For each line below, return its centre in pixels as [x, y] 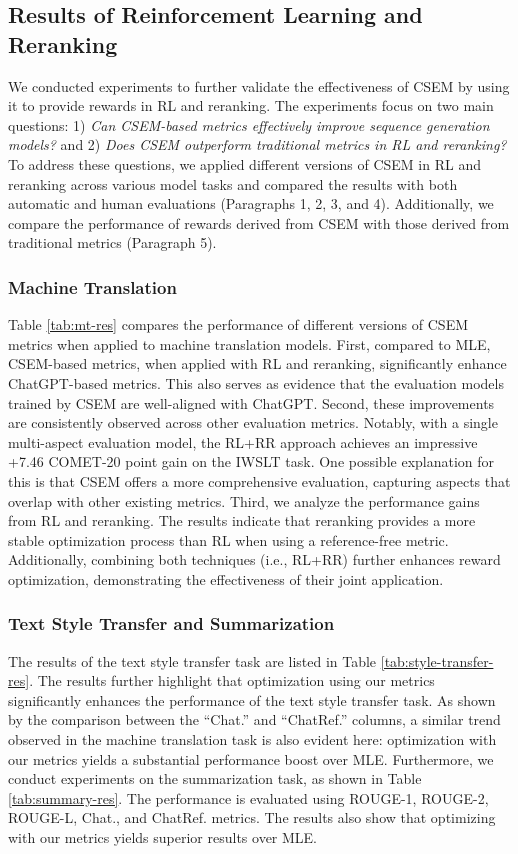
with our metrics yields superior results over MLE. [163, 837]
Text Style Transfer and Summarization [171, 623]
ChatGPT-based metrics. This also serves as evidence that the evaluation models [256, 382]
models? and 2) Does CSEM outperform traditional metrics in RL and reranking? [257, 144]
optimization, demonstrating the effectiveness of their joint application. [226, 578]
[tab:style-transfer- [437, 660]
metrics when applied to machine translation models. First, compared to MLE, [249, 343]
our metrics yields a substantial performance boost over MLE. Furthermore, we [251, 758]
